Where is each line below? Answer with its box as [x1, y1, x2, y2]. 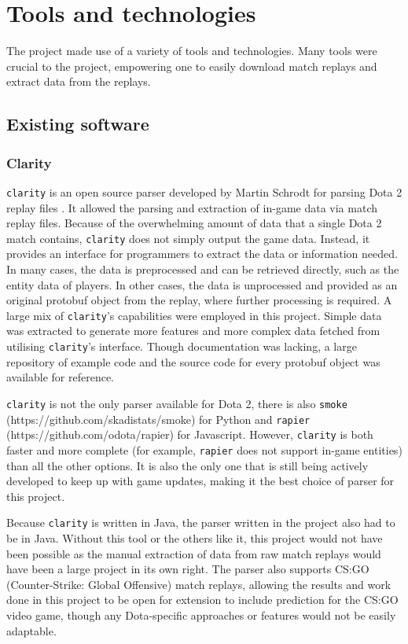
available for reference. [6, 369, 115, 385]
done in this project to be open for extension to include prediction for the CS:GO [6, 591, 399, 608]
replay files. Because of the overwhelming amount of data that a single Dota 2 [6, 215, 382, 231]
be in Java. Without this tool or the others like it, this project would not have [6, 529, 383, 546]
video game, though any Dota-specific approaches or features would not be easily [6, 606, 396, 623]
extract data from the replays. [6, 73, 151, 90]
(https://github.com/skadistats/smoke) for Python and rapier [6, 410, 311, 427]
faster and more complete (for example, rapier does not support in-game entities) [6, 441, 402, 458]
